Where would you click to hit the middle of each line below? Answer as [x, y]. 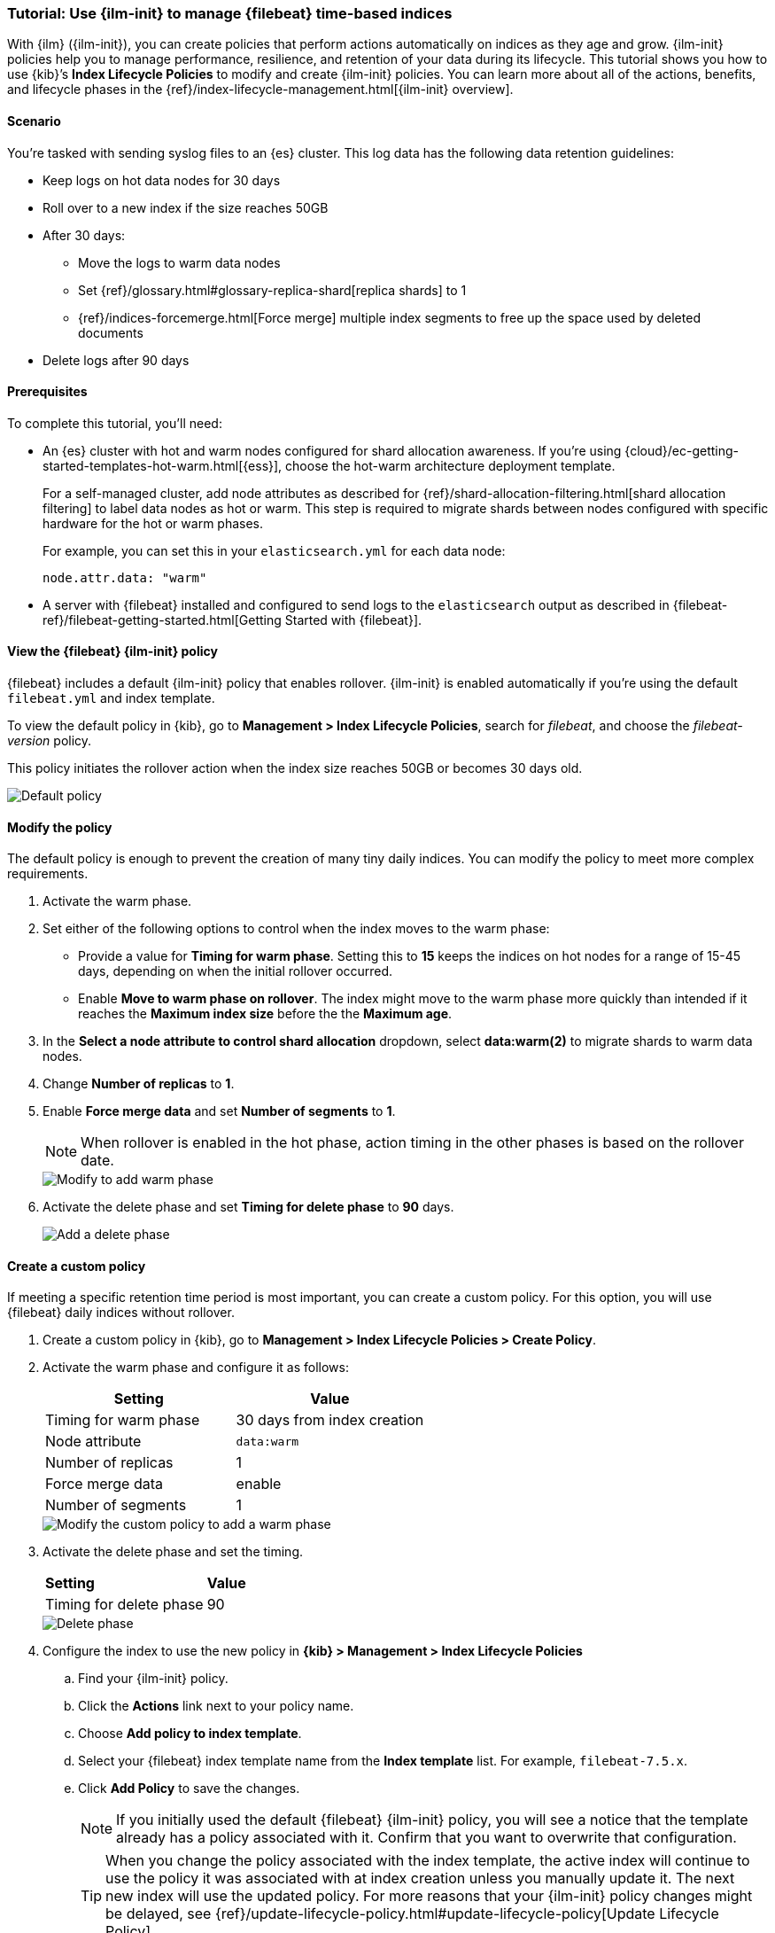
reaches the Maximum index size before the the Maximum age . [265, 1014]
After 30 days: [84, 235]
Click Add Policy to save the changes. [189, 1789]
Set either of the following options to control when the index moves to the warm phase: [296, 929]
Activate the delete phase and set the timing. [173, 1552]
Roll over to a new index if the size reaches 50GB [186, 207]
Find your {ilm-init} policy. [153, 1679]
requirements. [48, 874]
